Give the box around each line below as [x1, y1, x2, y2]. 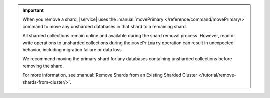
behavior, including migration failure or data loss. [22, 46, 123, 52]
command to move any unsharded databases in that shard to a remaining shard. [22, 23, 187, 29]
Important [22, 7, 44, 13]
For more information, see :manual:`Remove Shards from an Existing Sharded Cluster [22, 72, 197, 78]
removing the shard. [22, 63, 64, 69]
